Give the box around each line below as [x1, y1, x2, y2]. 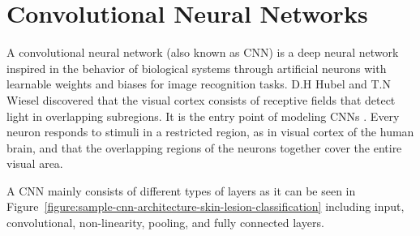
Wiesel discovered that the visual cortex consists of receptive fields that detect [6, 91, 396, 108]
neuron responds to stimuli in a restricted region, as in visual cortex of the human [6, 123, 414, 140]
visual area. [6, 155, 63, 172]
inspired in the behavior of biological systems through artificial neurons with [6, 59, 387, 76]
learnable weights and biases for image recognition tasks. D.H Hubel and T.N [6, 75, 391, 92]
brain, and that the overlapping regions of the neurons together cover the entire [6, 139, 402, 156]
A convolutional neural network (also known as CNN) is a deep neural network [6, 44, 399, 61]
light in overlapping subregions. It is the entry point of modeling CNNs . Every [6, 107, 400, 124]
